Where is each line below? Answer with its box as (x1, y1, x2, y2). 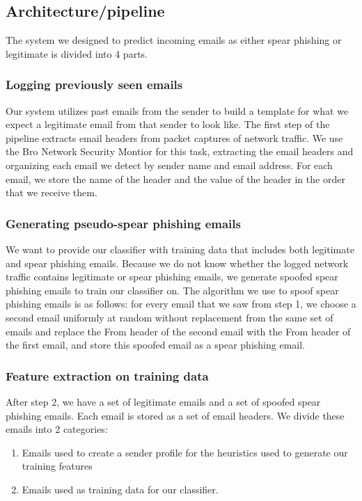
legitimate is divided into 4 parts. (6, 46, 148, 61)
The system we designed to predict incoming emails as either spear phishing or (6, 33, 342, 47)
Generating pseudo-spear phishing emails (6, 214, 241, 232)
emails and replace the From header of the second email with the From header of (6, 324, 351, 338)
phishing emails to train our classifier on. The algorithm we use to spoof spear (6, 283, 339, 297)
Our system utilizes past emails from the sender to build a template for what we (6, 103, 349, 118)
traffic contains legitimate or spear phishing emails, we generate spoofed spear (6, 269, 338, 284)
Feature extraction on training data (6, 367, 209, 384)
